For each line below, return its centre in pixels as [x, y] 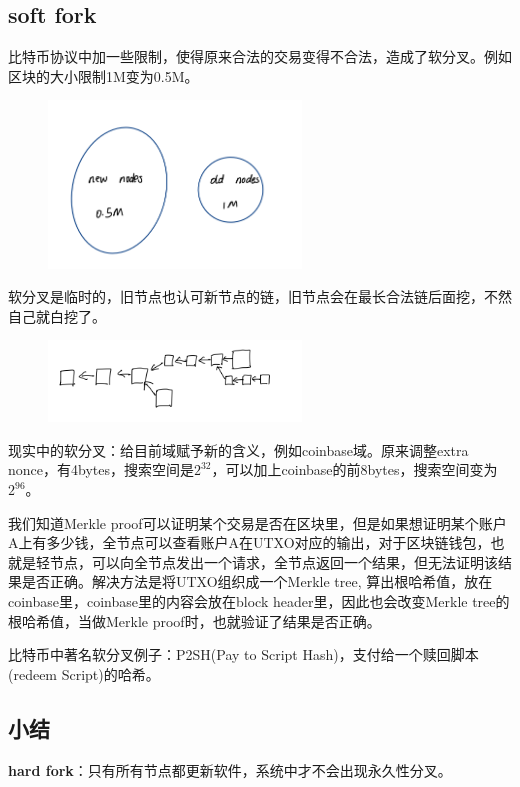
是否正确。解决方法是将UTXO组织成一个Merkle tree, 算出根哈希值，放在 [257, 581]
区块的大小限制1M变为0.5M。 [103, 75]
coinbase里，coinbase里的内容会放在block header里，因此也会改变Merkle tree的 [259, 600]
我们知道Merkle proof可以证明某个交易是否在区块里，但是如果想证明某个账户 [257, 522]
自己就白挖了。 [57, 315]
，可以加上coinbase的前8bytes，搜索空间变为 [354, 469]
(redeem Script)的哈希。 [84, 673]
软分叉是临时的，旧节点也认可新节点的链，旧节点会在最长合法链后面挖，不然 [260, 296]
